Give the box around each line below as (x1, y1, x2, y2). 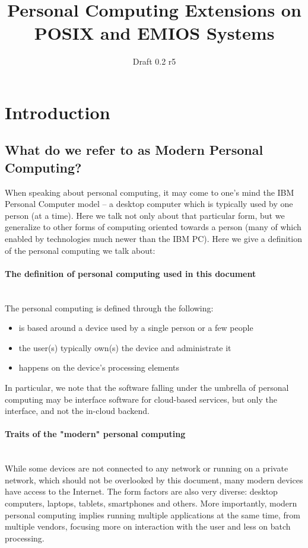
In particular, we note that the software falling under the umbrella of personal (5, 381, 289, 394)
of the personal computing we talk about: (5, 244, 155, 256)
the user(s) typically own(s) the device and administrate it (18, 341, 231, 353)
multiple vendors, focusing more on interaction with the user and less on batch (5, 520, 291, 533)
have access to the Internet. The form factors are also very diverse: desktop (5, 485, 278, 498)
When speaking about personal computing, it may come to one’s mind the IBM (5, 186, 294, 198)
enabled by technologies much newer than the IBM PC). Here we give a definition (5, 232, 303, 245)
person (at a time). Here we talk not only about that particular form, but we (5, 209, 285, 221)
